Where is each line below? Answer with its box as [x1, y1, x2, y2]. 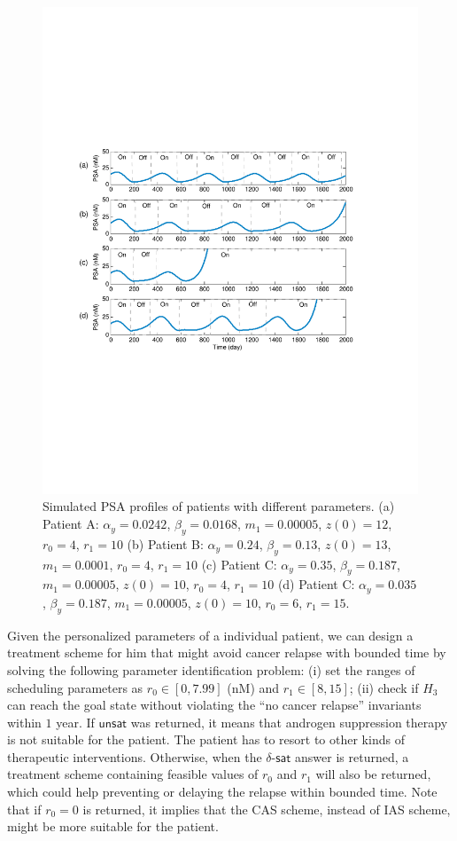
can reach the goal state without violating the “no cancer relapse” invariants [7, 696, 422, 714]
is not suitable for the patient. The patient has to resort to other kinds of [7, 730, 405, 749]
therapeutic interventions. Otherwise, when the [7, 747, 262, 766]
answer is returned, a [295, 747, 409, 766]
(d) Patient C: [277, 575, 355, 593]
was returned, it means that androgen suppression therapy [130, 712, 448, 731]
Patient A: [43, 515, 99, 533]
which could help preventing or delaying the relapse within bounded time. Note [7, 782, 438, 801]
